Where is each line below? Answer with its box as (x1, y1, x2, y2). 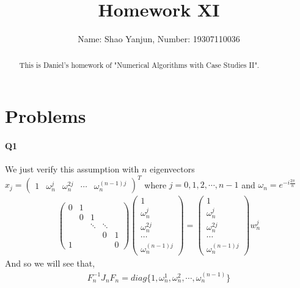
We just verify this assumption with (5, 163, 139, 175)
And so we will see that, (5, 257, 95, 270)
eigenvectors (150, 163, 195, 175)
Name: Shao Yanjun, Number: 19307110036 (78, 32, 240, 45)
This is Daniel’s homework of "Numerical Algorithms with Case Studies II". (19, 59, 260, 70)
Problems (5, 103, 86, 128)
